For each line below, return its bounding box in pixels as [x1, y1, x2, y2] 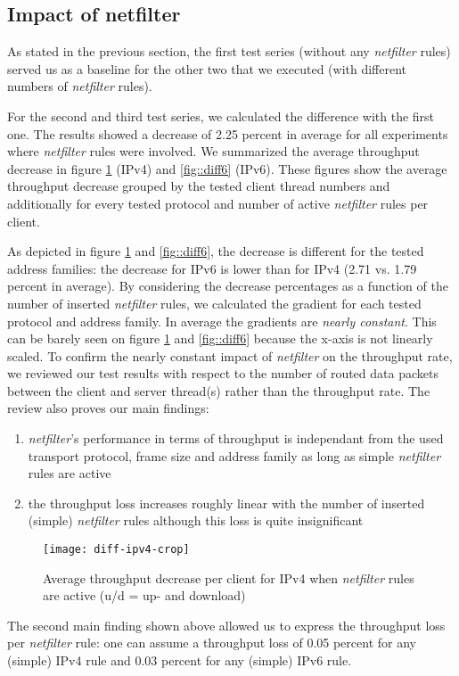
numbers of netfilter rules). [7, 77, 152, 95]
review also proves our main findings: [7, 399, 209, 417]
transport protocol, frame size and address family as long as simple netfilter [28, 446, 441, 465]
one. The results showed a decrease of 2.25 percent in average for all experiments [7, 124, 448, 143]
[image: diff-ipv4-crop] [43, 543, 190, 556]
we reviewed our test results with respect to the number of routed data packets [7, 364, 439, 383]
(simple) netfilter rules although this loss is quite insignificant [28, 511, 364, 530]
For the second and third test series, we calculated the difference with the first [7, 106, 435, 125]
